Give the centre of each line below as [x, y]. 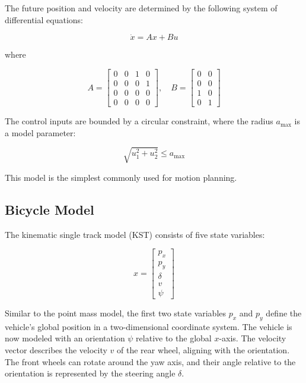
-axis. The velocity [253, 338]
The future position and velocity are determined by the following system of [141, 8]
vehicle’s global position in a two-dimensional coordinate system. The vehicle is [149, 326]
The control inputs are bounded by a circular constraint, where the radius [139, 121]
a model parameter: [40, 132]
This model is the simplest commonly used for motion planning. [121, 177]
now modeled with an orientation [65, 338]
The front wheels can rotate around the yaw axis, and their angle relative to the [150, 361]
